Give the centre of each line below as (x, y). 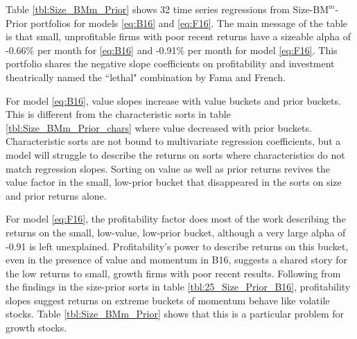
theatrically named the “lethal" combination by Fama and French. (146, 77)
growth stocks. (36, 328)
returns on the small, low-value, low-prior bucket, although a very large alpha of (176, 232)
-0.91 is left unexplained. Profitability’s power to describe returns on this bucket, (177, 246)
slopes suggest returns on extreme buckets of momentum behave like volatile (168, 300)
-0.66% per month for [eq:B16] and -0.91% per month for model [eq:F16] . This (172, 50)
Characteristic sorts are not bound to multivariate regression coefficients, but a (173, 141)
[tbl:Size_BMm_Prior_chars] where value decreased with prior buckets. (159, 127)
